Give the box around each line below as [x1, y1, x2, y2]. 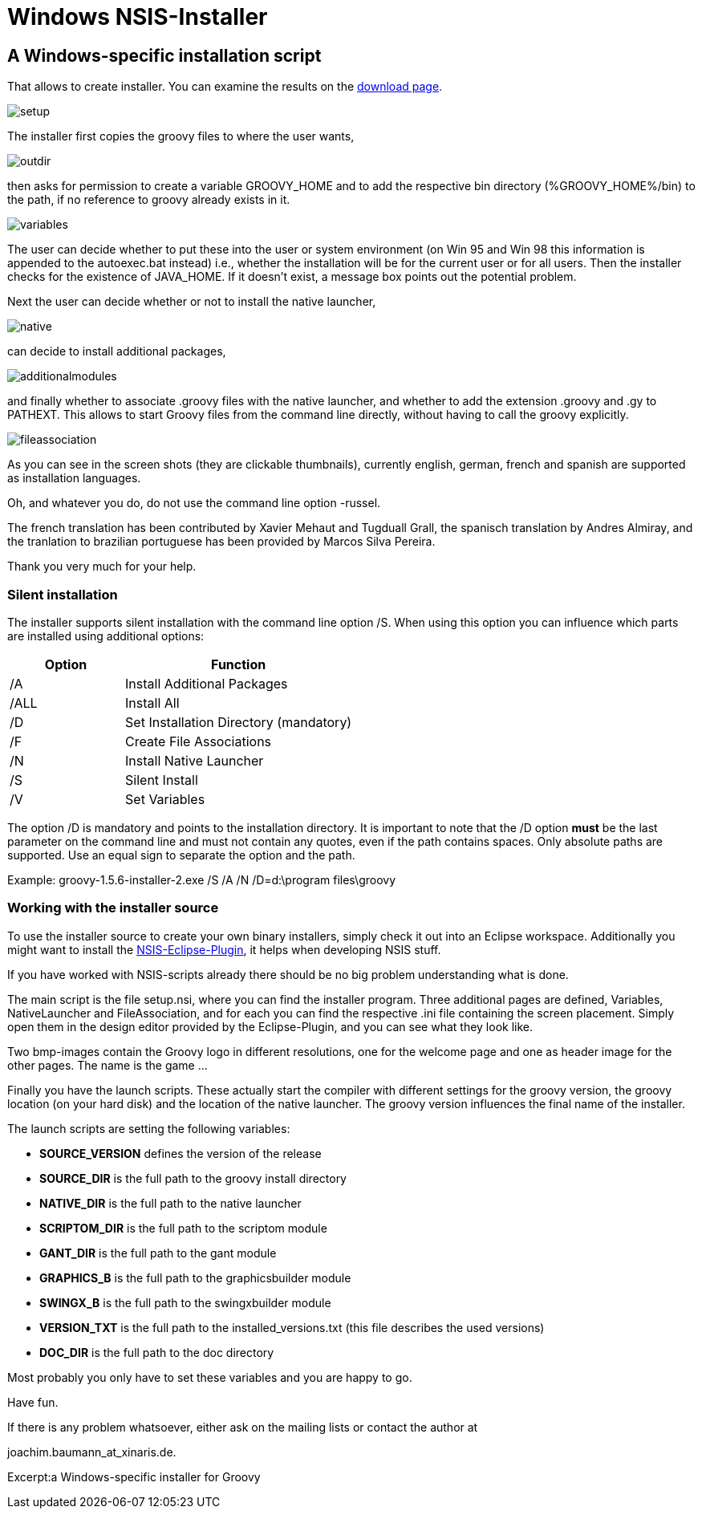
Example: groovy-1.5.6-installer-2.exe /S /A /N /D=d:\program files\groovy [7, 872, 396, 887]
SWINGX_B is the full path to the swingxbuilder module [39, 1295, 331, 1310]
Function [211, 656, 266, 672]
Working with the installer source [7, 900, 219, 916]
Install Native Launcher [125, 752, 264, 769]
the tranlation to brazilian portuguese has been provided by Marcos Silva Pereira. [7, 534, 436, 549]
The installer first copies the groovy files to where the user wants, [7, 129, 355, 144]
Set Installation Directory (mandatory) [125, 713, 352, 730]
